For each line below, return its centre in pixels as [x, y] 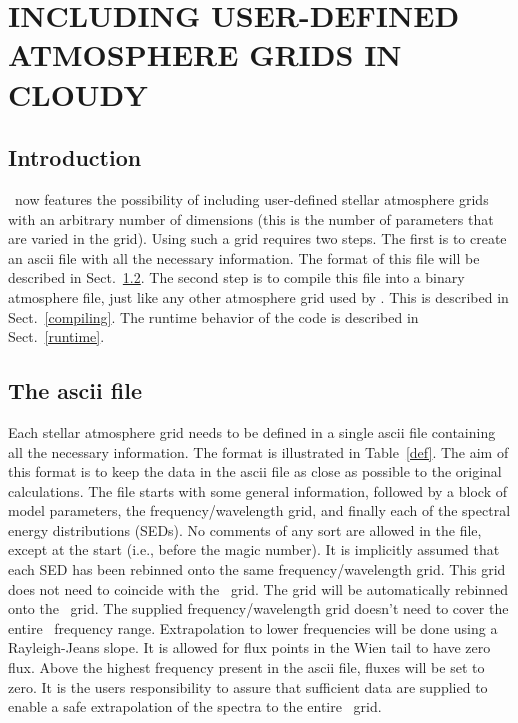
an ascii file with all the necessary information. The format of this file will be [244, 257]
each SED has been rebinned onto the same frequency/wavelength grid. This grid [257, 569]
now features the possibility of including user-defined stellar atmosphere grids [251, 198]
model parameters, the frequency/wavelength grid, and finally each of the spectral [259, 510]
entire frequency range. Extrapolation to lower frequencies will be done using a [253, 627]
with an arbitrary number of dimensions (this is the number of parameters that [251, 218]
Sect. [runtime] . [56, 336]
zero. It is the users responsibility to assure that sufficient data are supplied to [248, 686]
